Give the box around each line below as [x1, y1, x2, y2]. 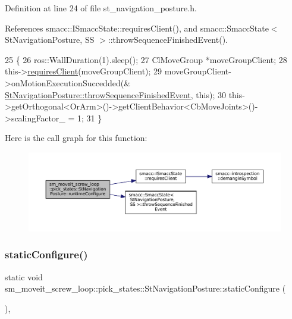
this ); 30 [196, 88, 226, 101]
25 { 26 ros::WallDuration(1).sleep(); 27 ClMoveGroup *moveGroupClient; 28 [5, 53, 287, 65]
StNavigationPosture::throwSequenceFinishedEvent [5, 88, 191, 101]
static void [5, 270, 43, 283]
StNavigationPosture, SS [5, 33, 95, 46]
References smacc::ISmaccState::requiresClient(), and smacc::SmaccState [5, 21, 269, 34]
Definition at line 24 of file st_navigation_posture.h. [5, 2, 197, 14]
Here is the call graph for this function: [5, 132, 147, 144]
